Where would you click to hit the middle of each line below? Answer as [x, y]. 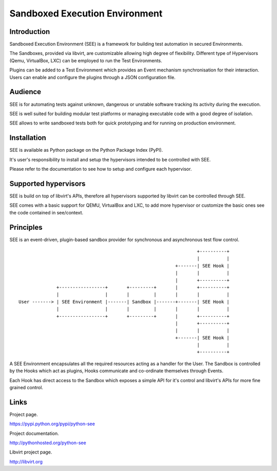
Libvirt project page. [31, 452]
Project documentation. [34, 433]
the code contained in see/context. [46, 212]
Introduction [30, 32]
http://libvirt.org [26, 461]
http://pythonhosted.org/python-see [48, 443]
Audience [25, 92]
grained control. [26, 388]
